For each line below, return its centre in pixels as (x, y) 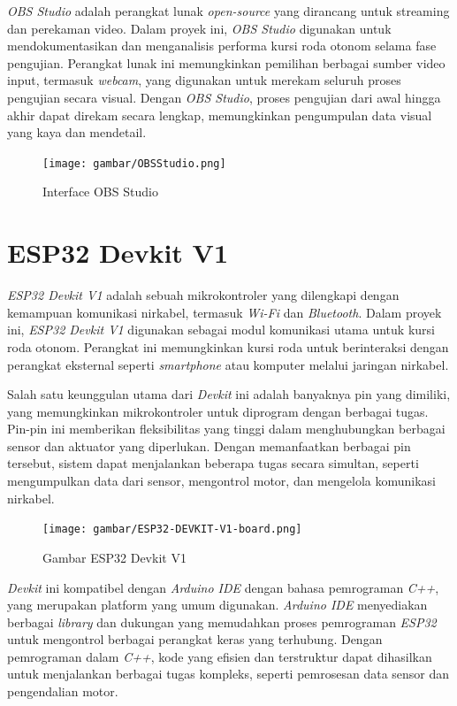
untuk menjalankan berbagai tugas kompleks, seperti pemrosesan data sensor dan (228, 674)
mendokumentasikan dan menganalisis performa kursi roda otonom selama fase (222, 46)
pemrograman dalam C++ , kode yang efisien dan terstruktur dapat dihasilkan (220, 656)
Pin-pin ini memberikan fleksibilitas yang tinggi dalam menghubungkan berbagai (226, 429)
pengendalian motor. (63, 691)
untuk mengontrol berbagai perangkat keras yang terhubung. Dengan (195, 639)
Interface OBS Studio (100, 192)
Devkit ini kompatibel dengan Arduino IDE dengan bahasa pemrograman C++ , (223, 587)
